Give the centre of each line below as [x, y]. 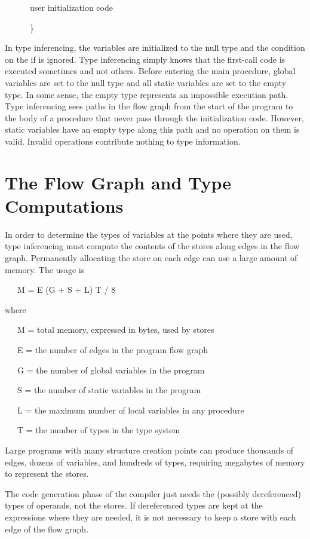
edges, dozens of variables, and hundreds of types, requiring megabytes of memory [155, 462]
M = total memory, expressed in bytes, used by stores [116, 330]
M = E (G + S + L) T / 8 [66, 290]
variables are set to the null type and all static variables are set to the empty [146, 82]
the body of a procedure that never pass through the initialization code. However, [154, 117]
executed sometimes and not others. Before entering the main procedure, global [150, 71]
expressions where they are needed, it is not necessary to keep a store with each [151, 517]
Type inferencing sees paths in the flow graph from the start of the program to [149, 106]
